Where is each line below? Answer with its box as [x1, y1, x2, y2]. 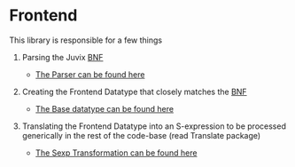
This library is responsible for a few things [9, 35, 162, 45]
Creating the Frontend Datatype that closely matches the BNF [21, 86, 247, 97]
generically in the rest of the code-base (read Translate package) [21, 130, 261, 140]
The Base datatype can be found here [35, 103, 175, 114]
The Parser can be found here [35, 68, 145, 80]
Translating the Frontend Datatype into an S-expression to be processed [21, 121, 286, 131]
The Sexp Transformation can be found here [35, 147, 198, 158]
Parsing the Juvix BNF [21, 52, 104, 62]
